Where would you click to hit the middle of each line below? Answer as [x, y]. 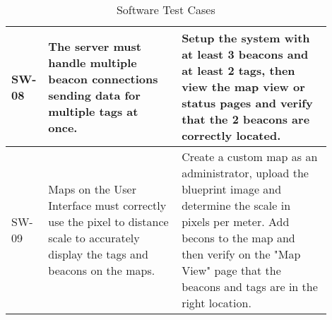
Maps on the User [92, 189]
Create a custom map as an [250, 156]
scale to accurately [94, 238]
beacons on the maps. [102, 270]
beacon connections [103, 78]
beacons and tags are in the [250, 286]
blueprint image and [232, 189]
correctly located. [231, 135]
